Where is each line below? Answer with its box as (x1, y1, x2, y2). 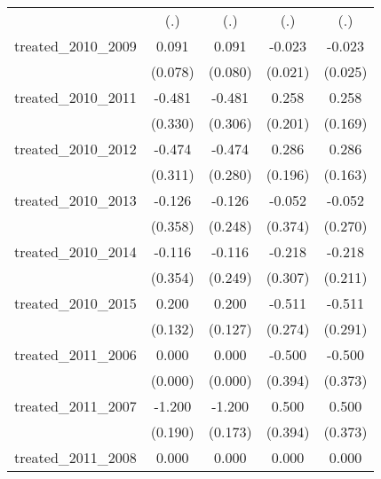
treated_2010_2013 (14, 190, 137, 210)
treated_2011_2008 (14, 447, 137, 467)
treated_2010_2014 (14, 241, 137, 262)
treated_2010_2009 (14, 35, 137, 56)
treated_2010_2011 (14, 87, 137, 107)
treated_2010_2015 (14, 293, 137, 313)
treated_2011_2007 (14, 396, 137, 416)
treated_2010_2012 (14, 138, 137, 159)
